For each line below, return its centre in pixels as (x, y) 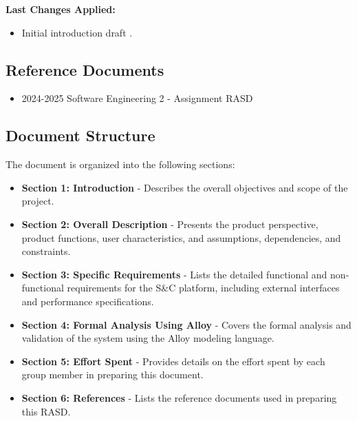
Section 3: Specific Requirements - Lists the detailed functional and (174, 274)
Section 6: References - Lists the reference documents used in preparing (179, 397)
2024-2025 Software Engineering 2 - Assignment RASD (137, 98)
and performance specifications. (88, 301)
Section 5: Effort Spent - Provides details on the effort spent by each (173, 361)
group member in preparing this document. (112, 374)
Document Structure (80, 135)
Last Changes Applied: (61, 9)
